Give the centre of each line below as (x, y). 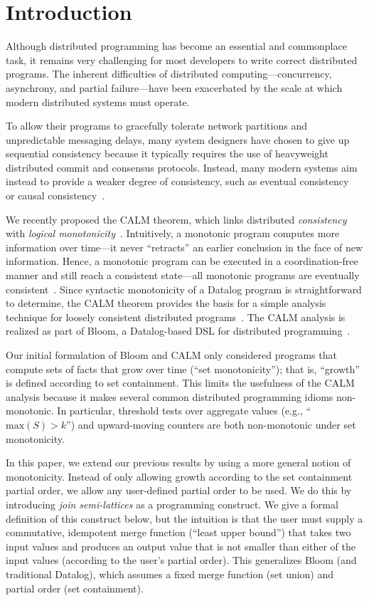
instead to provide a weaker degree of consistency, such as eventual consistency (177, 181)
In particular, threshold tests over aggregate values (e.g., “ (184, 411)
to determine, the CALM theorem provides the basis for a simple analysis (166, 303)
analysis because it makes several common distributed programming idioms (170, 396)
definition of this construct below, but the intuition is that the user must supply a (184, 518)
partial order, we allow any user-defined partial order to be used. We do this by (179, 490)
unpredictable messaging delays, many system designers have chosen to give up (178, 139)
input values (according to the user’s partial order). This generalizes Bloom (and (181, 560)
